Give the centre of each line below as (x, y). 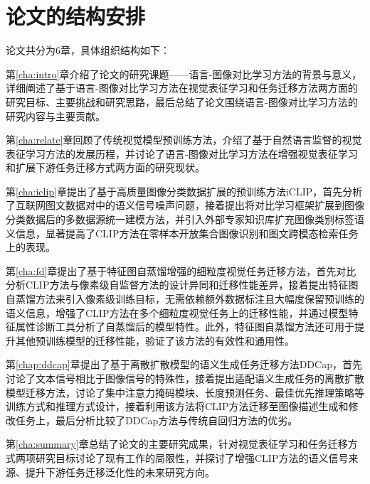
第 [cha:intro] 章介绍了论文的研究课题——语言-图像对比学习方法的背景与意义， (184, 74)
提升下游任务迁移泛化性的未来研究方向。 (120, 472)
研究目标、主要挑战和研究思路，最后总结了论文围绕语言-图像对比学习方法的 (182, 101)
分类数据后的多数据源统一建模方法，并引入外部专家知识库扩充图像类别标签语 (185, 219)
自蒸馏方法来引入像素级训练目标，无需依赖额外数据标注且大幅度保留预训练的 (185, 299)
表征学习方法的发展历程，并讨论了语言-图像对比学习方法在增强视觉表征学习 (182, 153)
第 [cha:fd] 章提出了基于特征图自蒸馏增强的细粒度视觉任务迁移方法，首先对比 (181, 270)
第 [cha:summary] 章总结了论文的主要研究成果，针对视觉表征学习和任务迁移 (177, 444)
